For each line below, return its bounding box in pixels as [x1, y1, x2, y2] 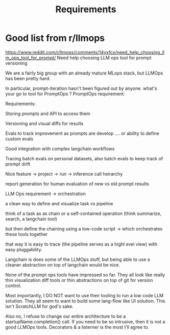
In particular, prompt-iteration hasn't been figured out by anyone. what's [5, 85, 157, 91]
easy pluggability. [5, 246, 42, 252]
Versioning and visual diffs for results [5, 120, 84, 126]
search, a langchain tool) [5, 216, 58, 222]
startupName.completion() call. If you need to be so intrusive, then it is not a [5, 318, 165, 325]
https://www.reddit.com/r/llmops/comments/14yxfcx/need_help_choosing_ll [5, 49, 165, 55]
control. [5, 282, 22, 289]
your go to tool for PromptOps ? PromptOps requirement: [5, 90, 125, 97]
